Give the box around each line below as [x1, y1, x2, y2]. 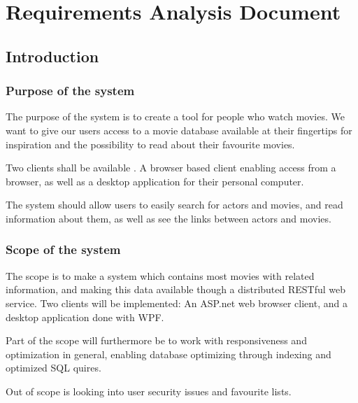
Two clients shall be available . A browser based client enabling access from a [6, 160, 336, 175]
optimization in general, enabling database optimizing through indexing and [6, 346, 331, 361]
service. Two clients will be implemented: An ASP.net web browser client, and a [6, 295, 348, 310]
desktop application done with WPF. [6, 309, 164, 324]
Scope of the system [6, 241, 121, 258]
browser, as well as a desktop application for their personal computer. [6, 174, 304, 188]
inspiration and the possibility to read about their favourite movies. [6, 136, 295, 151]
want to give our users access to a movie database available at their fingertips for [6, 122, 352, 137]
